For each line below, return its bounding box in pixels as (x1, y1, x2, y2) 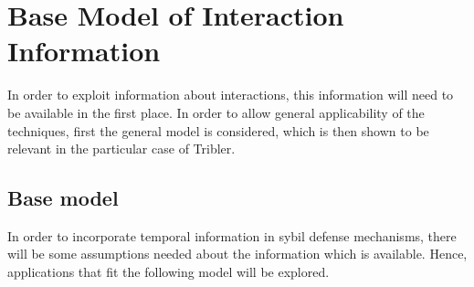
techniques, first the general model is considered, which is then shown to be (7, 121, 429, 140)
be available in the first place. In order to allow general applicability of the (7, 102, 425, 122)
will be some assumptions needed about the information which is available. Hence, (7, 244, 468, 263)
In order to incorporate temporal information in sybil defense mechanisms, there (7, 226, 457, 245)
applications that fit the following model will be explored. (7, 262, 330, 282)
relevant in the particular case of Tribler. (7, 139, 236, 158)
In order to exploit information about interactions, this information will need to (7, 85, 454, 104)
